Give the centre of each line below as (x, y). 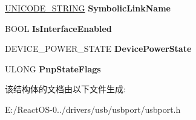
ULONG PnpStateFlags (53, 68)
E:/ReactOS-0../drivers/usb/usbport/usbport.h (93, 109)
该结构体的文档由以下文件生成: (65, 89)
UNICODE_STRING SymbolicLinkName (88, 8)
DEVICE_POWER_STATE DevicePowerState (98, 49)
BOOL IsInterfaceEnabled (58, 28)
